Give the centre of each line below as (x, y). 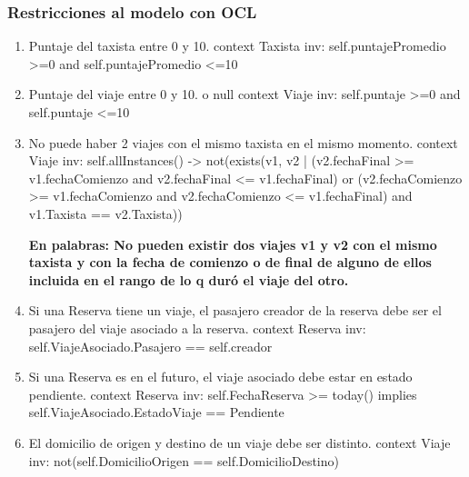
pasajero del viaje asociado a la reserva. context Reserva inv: (197, 328)
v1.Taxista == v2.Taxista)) (105, 213)
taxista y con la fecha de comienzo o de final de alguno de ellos (230, 262)
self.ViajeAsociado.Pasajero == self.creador (150, 346)
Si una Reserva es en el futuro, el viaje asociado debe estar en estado (220, 377)
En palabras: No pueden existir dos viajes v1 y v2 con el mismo (233, 244)
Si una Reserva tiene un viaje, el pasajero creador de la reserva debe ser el (235, 310)
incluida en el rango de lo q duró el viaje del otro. (189, 279)
